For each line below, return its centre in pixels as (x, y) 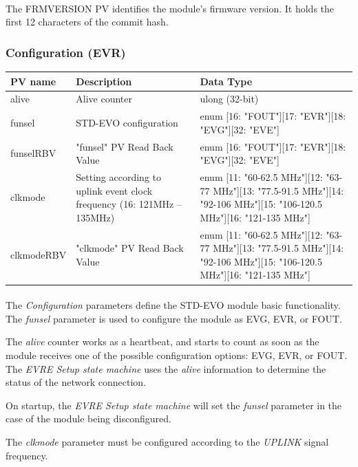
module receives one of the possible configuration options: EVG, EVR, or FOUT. (177, 355)
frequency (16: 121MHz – (129, 204)
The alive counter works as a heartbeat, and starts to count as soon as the (162, 341)
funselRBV (33, 153)
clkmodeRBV (39, 255)
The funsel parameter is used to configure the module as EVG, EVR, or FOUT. (174, 318)
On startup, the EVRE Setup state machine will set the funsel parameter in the (174, 405)
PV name (33, 81)
